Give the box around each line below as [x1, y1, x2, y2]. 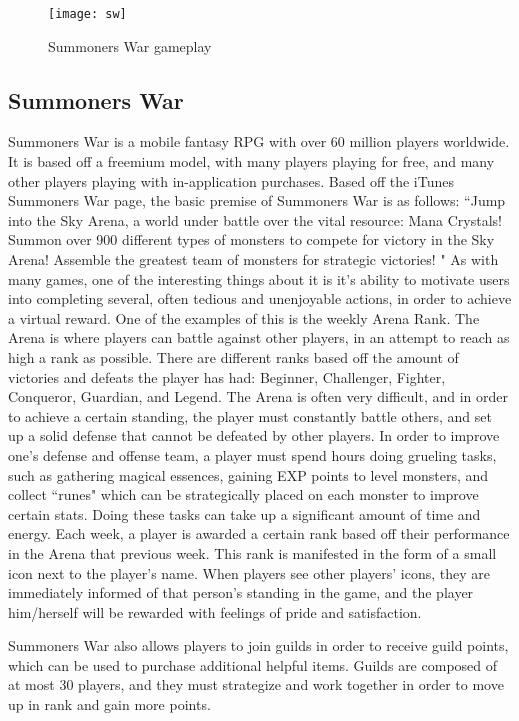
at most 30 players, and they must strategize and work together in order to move [8, 674, 504, 695]
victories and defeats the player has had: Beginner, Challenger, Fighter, [8, 366, 446, 387]
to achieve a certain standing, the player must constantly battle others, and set [8, 405, 492, 426]
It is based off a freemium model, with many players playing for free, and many [8, 151, 495, 172]
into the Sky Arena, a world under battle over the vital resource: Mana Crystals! [8, 209, 503, 230]
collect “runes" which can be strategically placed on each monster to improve [8, 484, 479, 505]
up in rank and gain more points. [8, 694, 211, 715]
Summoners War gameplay [48, 35, 212, 56]
